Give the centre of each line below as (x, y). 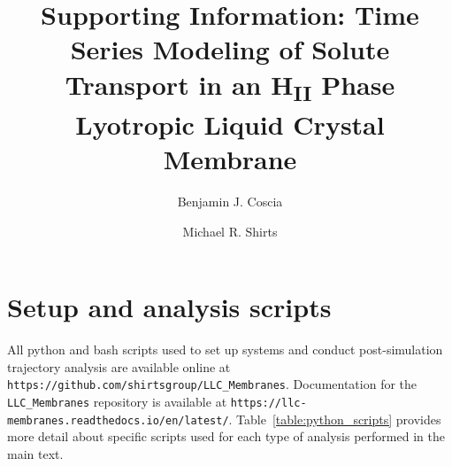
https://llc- (268, 403)
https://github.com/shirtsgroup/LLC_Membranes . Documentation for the (212, 384)
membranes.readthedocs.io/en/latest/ (118, 420)
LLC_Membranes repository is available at (117, 401)
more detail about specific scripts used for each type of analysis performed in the (226, 436)
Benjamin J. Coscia (230, 201)
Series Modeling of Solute (230, 49)
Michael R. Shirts (230, 231)
